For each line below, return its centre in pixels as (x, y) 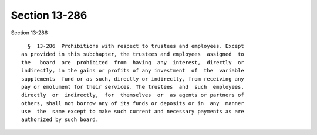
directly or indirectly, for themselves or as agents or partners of (133, 95)
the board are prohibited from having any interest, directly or (133, 62)
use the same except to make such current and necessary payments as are (133, 112)
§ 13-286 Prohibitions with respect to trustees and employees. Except (136, 46)
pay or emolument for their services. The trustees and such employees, (133, 87)
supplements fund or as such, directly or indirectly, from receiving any (133, 79)
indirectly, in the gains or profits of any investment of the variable (133, 71)
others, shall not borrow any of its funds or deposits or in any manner (133, 103)
